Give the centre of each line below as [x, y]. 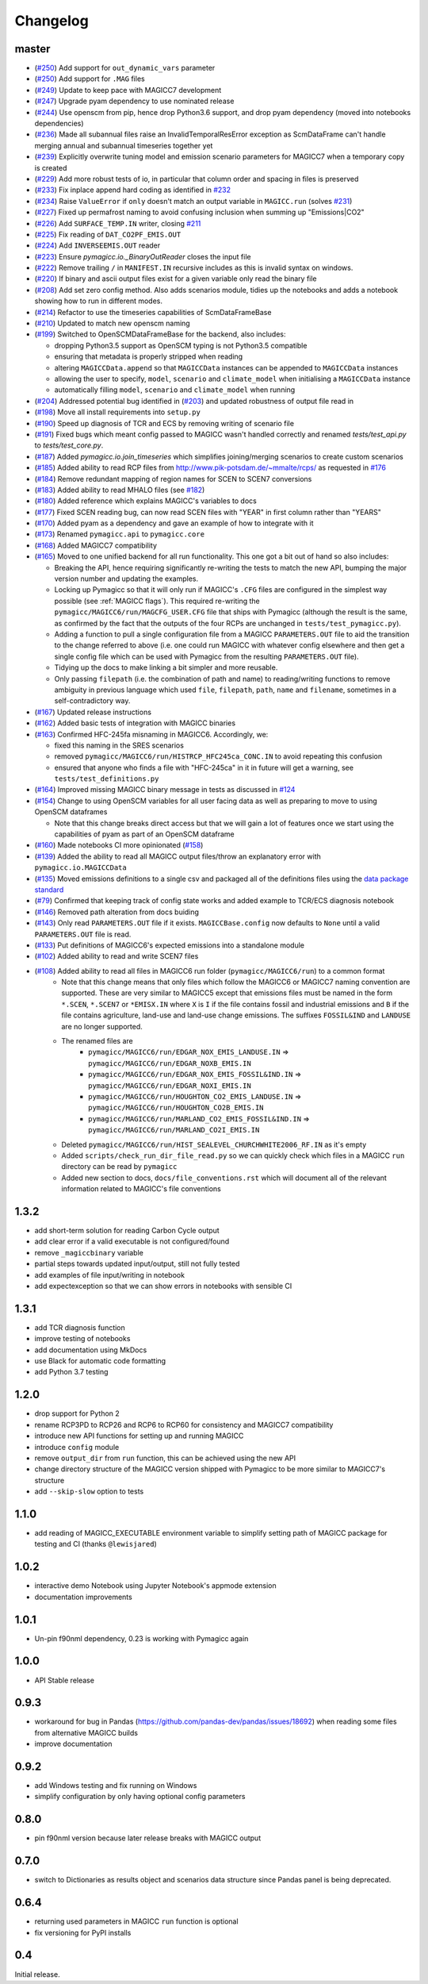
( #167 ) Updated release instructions [93, 712]
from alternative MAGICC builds [86, 1732]
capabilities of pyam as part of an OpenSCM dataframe [144, 834]
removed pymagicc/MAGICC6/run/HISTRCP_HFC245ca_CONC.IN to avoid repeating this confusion [218, 756]
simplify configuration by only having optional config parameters [140, 1797]
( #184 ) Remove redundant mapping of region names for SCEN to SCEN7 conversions [173, 479]
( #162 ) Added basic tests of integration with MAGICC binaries [135, 723]
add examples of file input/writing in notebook [110, 1275]
